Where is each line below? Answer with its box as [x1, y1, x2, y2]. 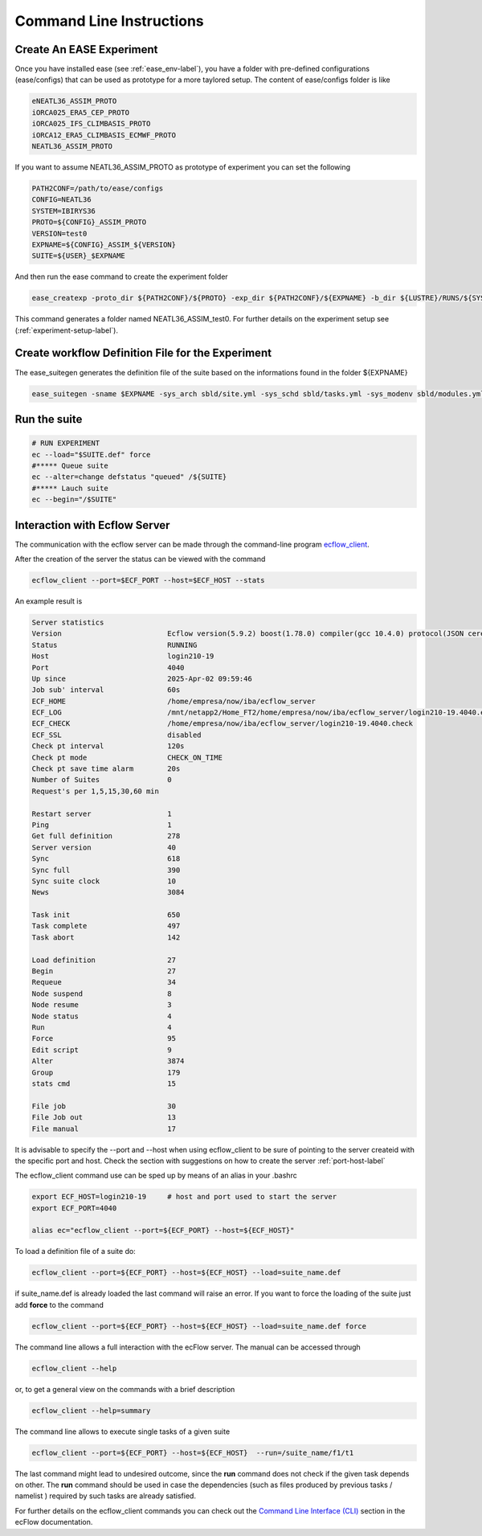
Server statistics [31, 617, 104, 627]
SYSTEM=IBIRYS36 [31, 206, 96, 215]
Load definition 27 [31, 955, 177, 965]
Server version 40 [31, 842, 177, 852]
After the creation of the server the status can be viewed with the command [14, 554, 266, 563]
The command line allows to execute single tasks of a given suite [14, 1427, 231, 1436]
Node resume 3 [31, 1001, 172, 1010]
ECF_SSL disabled [31, 730, 202, 739]
